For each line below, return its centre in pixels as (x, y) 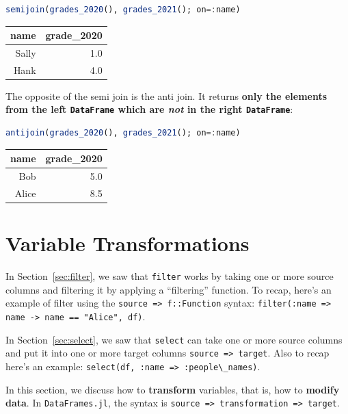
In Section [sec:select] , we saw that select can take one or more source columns (174, 339)
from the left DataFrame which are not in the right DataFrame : (149, 109)
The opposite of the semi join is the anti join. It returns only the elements (166, 95)
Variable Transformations (128, 243)
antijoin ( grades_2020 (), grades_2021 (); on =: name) (123, 133)
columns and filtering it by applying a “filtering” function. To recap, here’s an (169, 289)
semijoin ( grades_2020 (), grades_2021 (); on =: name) (123, 10)
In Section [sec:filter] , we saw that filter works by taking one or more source (170, 276)
